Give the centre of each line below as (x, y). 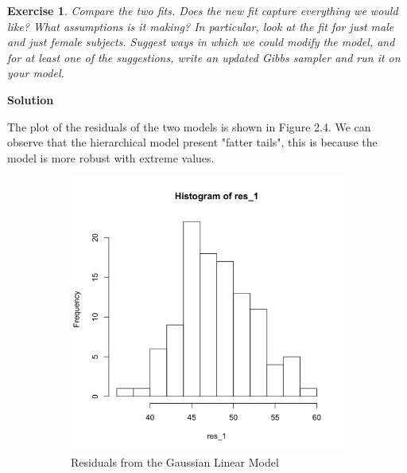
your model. (36, 73)
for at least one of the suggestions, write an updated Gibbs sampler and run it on (204, 57)
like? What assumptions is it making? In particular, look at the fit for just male (201, 26)
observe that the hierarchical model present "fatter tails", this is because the (192, 142)
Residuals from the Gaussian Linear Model (175, 461)
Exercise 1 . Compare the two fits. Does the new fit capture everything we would (203, 10)
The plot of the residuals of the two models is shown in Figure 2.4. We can (189, 126)
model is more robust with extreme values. (111, 157)
